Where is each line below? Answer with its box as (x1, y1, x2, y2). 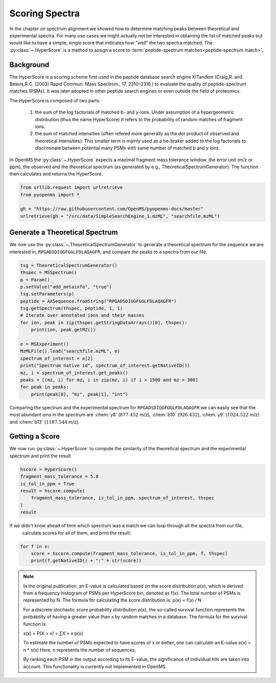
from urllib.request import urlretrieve (20, 185, 123, 190)
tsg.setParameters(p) (20, 291, 75, 297)
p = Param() (20, 277, 51, 282)
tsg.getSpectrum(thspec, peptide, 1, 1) (20, 305, 123, 312)
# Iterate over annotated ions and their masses (20, 313, 145, 318)
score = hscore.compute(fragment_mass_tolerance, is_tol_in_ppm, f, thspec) (31, 550, 228, 556)
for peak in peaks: (20, 384, 69, 390)
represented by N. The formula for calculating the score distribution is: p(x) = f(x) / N (23, 597, 202, 603)
